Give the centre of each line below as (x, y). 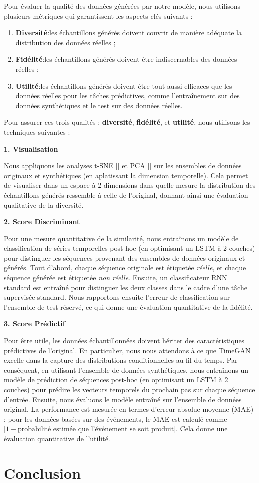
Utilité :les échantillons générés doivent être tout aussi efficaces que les (124, 86)
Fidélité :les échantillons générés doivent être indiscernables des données (126, 59)
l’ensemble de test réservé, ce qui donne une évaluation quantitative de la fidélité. (128, 307)
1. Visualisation (31, 149)
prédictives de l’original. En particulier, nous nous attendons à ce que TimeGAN (127, 350)
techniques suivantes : (37, 132)
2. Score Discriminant (42, 222)
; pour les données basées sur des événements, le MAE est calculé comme (116, 419)
